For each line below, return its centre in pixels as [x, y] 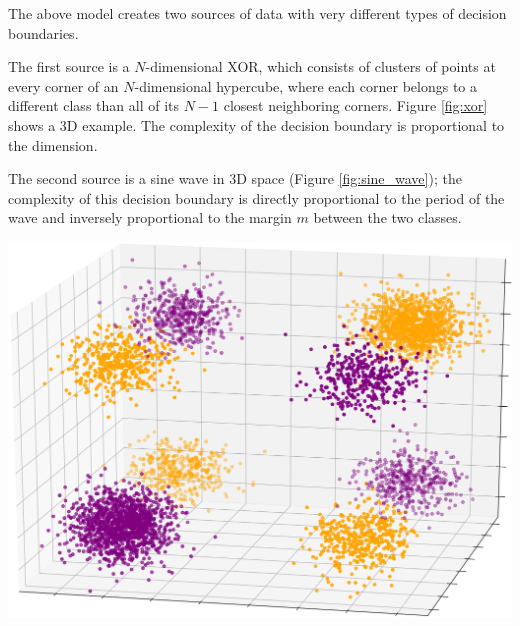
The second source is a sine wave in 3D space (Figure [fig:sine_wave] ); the [235, 178]
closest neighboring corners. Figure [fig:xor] [355, 105]
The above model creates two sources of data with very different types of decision [257, 13]
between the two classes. [387, 217]
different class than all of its [93, 105]
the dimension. [53, 144]
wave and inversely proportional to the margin [150, 217]
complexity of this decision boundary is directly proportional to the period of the [256, 197]
